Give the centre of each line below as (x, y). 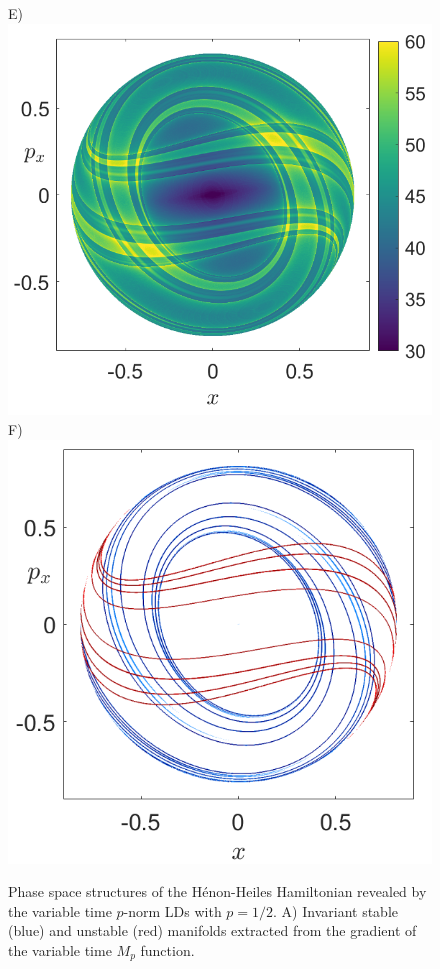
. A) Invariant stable (336, 910)
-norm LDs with (172, 910)
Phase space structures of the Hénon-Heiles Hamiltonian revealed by (217, 891)
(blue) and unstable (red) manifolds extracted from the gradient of (212, 930)
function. (167, 950)
